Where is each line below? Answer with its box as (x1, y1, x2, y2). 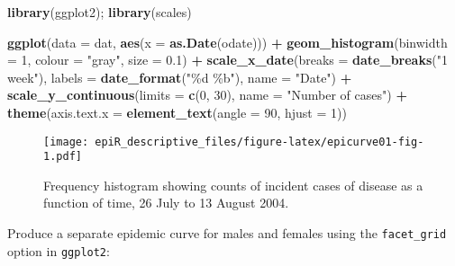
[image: (43, 135, 89, 148)
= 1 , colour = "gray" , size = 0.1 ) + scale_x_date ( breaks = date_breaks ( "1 (7, 50, 448, 69)
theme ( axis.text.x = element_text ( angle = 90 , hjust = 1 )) (7, 102, 347, 121)
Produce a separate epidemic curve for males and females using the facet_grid (7, 224, 447, 243)
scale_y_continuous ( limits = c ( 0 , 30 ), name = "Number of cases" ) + (7, 85, 407, 104)
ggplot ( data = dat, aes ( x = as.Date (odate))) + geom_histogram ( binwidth (7, 32, 448, 51)
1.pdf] (43, 150, 82, 164)
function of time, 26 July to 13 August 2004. (43, 193, 289, 212)
